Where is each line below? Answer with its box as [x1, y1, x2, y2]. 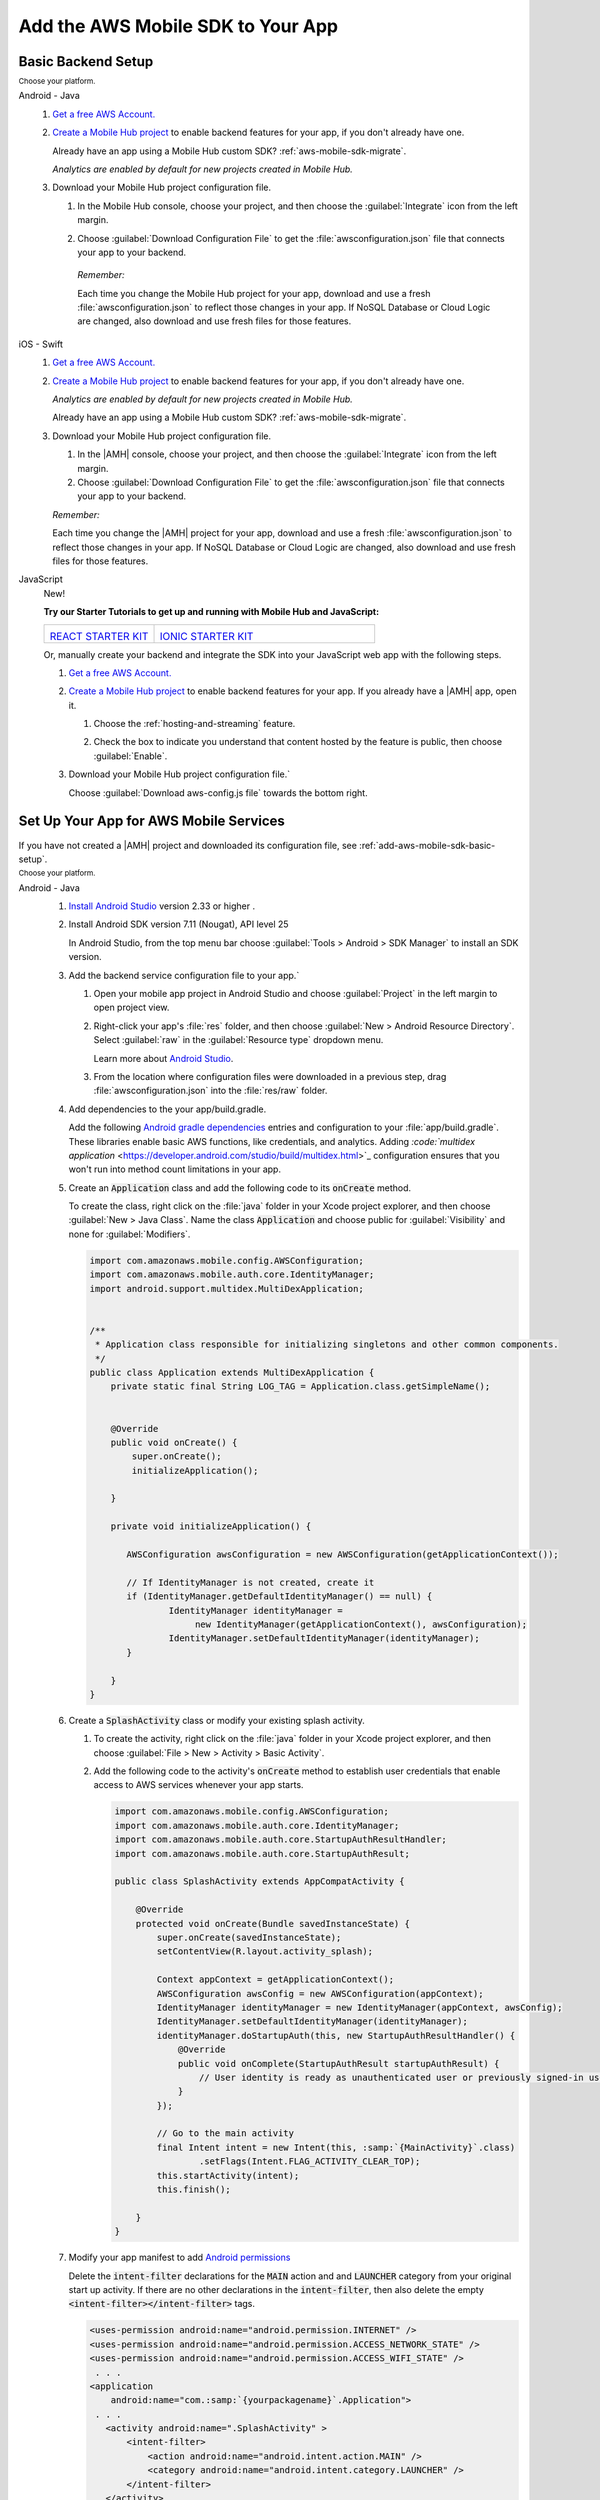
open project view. [93, 1001, 170, 1014]
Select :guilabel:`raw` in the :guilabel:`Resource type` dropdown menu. [93, 1034, 384, 1046]
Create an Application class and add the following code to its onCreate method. [68, 1181, 412, 1194]
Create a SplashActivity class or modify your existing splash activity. [68, 1714, 365, 1726]
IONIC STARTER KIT [159, 629, 254, 643]
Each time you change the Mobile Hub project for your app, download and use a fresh [77, 287, 431, 299]
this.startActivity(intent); [156, 2170, 300, 2181]
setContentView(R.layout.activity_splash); [156, 1946, 374, 1957]
